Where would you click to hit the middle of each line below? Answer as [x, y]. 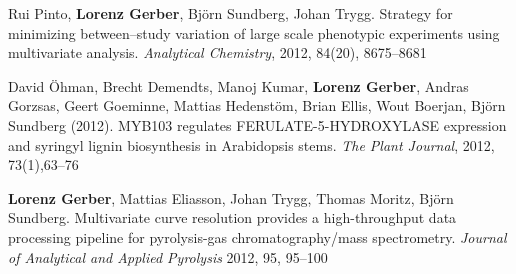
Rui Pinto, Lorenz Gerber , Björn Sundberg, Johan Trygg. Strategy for [230, 13]
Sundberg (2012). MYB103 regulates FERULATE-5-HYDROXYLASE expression [257, 124]
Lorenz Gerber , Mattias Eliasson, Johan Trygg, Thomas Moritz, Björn [231, 197]
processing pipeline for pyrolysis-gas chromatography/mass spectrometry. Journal [257, 236]
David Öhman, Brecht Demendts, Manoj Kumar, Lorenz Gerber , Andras [238, 85]
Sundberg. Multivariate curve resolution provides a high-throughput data [232, 217]
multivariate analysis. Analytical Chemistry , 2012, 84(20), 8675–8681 [217, 52]
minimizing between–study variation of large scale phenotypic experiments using [254, 32]
